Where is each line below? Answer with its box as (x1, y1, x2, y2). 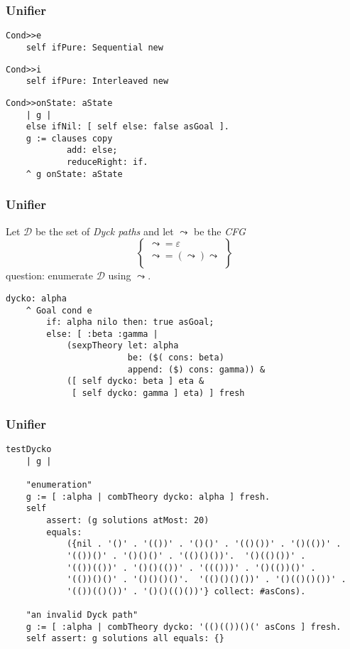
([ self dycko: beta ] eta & (66, 376, 204, 387)
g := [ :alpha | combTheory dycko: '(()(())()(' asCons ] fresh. (26, 621, 341, 632)
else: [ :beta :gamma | (46, 328, 158, 339)
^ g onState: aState (26, 168, 123, 179)
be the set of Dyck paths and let (35, 223, 174, 238)
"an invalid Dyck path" (26, 610, 138, 621)
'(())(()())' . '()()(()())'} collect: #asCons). (66, 586, 306, 596)
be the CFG (194, 223, 246, 238)
